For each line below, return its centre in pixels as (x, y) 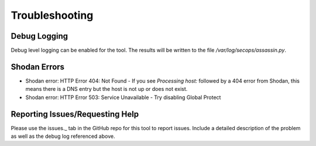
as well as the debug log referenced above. (63, 136)
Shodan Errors (37, 67)
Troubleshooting (52, 15)
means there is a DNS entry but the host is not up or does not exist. (107, 89)
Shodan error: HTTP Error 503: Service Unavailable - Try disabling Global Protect (123, 97)
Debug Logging (39, 36)
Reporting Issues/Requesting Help (75, 114)
